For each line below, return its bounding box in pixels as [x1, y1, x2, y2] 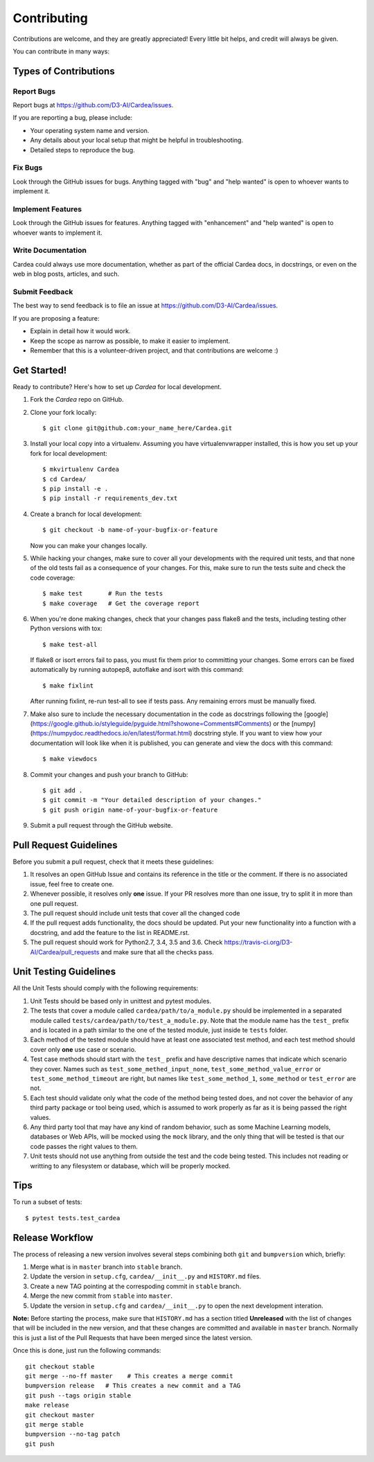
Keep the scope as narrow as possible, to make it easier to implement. [30, 337, 231, 345]
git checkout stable [25, 1362, 95, 1371]
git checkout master [25, 1411, 95, 1419]
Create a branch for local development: [30, 510, 142, 518]
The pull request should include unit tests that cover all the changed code [30, 909, 240, 917]
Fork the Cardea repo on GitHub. [30, 395, 124, 404]
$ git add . [42, 786, 83, 794]
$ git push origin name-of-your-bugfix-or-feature [42, 805, 218, 814]
